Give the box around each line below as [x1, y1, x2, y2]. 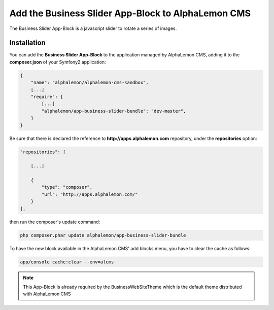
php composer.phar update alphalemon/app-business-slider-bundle [20, 232, 186, 238]
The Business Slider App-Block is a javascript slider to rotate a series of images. [9, 25, 177, 31]
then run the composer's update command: [9, 219, 100, 225]
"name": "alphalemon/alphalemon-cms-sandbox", [30, 80, 149, 86]
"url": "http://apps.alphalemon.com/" [41, 191, 138, 197]
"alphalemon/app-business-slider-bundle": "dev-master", [41, 108, 186, 114]
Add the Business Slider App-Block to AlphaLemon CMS [9, 8, 251, 19]
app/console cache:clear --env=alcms [20, 259, 114, 265]
